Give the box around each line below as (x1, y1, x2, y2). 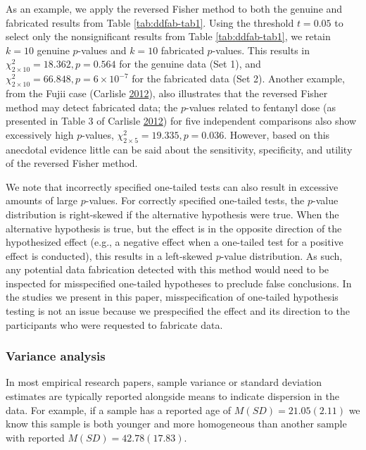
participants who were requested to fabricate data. (6, 317, 223, 332)
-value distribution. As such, (220, 248, 343, 263)
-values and (77, 42, 127, 57)
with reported (6, 430, 65, 444)
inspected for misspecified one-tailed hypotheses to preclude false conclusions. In (6, 275, 352, 290)
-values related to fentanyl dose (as (185, 99, 336, 114)
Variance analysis (6, 347, 106, 365)
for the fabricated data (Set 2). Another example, (132, 71, 345, 86)
